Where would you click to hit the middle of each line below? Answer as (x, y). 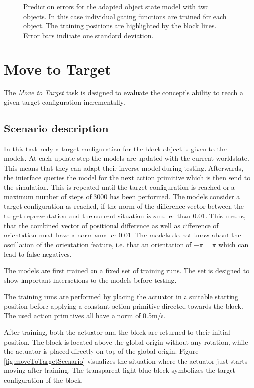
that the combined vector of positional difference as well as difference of (111, 225)
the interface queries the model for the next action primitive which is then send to (127, 177)
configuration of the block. (44, 379)
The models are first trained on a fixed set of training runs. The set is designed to (127, 270)
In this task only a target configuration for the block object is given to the (115, 148)
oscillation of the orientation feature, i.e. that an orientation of (98, 244)
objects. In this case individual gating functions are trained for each (125, 16)
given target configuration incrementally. (65, 102)
